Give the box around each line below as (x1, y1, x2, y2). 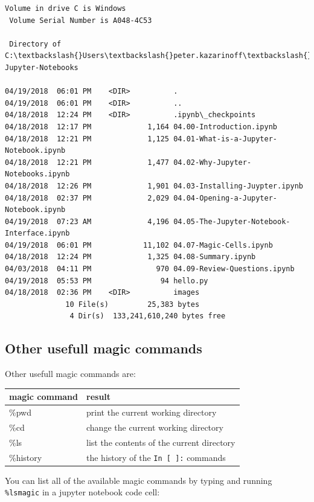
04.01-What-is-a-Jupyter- (173, 134, 278, 143)
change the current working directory (86, 421, 223, 434)
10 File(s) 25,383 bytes (65, 300, 200, 309)
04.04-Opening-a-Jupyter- (173, 193, 278, 202)
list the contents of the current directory (86, 436, 235, 448)
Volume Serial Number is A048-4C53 (9, 16, 152, 25)
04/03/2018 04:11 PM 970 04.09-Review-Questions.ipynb (5, 265, 295, 274)
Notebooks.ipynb (5, 170, 70, 179)
